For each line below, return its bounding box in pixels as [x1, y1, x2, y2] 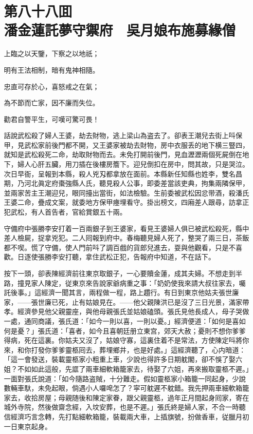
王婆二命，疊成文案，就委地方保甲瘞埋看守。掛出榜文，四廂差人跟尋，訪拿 [4, 197, 242, 207]
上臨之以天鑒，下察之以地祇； [4, 48, 99, 59]
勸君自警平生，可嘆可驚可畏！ [4, 114, 99, 124]
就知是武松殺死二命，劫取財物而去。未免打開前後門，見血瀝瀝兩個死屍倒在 [4, 149, 242, 159]
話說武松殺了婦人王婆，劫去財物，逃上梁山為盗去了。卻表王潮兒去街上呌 [4, 130, 235, 140]
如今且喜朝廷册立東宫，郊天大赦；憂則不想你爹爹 [89, 325, 246, 335]
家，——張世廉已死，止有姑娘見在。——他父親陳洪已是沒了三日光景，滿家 [4, 296, 242, 307]
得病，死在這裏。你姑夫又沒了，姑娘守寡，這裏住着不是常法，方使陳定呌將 [4, 335, 242, 345]
